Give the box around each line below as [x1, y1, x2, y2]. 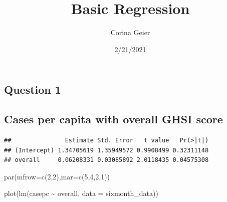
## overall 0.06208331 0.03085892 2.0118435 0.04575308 [4, 156, 209, 164]
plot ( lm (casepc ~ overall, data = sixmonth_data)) [4, 188, 158, 198]
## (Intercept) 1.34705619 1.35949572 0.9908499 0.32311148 [4, 146, 209, 154]
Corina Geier [110, 27, 150, 38]
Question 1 [4, 82, 61, 97]
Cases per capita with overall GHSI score [4, 111, 223, 127]
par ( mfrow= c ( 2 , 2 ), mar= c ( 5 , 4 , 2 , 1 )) [4, 171, 110, 181]
